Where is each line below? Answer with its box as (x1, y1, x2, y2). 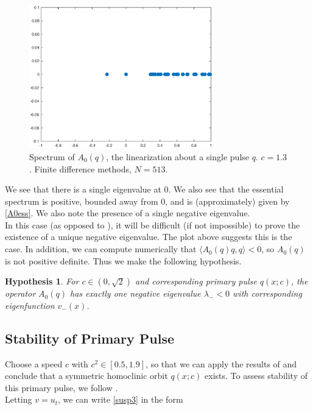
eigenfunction (5, 299, 55, 311)
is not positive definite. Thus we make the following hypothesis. (5, 254, 242, 267)
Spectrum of (29, 150, 75, 163)
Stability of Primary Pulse (5, 328, 175, 347)
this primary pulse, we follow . (5, 381, 118, 394)
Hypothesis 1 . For (5, 275, 79, 288)
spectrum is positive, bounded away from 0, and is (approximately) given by (5, 194, 290, 207)
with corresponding (233, 287, 302, 300)
